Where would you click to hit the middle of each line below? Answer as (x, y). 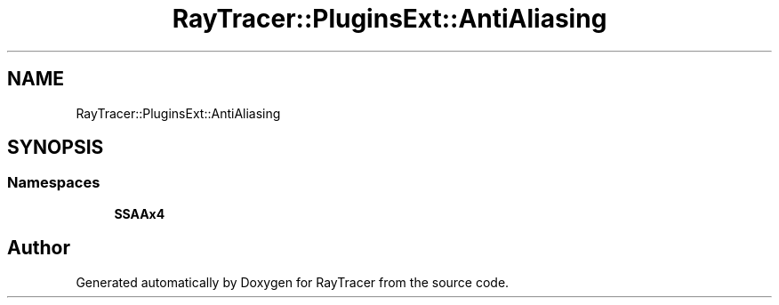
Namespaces (54, 183)
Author (39, 248)
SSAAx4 (140, 213)
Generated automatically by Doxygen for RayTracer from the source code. (293, 282)
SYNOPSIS (56, 148)
